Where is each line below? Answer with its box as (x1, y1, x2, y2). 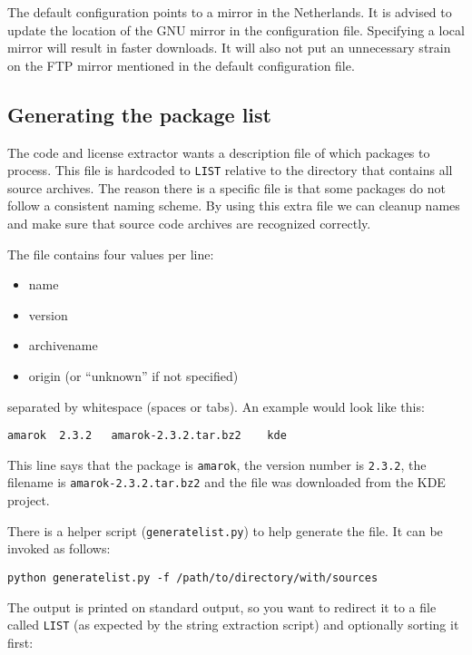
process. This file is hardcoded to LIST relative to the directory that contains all (7, 161, 453, 180)
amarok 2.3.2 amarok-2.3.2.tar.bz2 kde (7, 429, 287, 443)
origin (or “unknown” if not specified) (28, 366, 239, 385)
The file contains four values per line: (7, 244, 214, 263)
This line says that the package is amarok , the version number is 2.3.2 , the (7, 455, 427, 474)
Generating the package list (7, 100, 271, 128)
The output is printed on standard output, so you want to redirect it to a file (7, 597, 437, 616)
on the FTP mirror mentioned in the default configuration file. (7, 55, 355, 74)
